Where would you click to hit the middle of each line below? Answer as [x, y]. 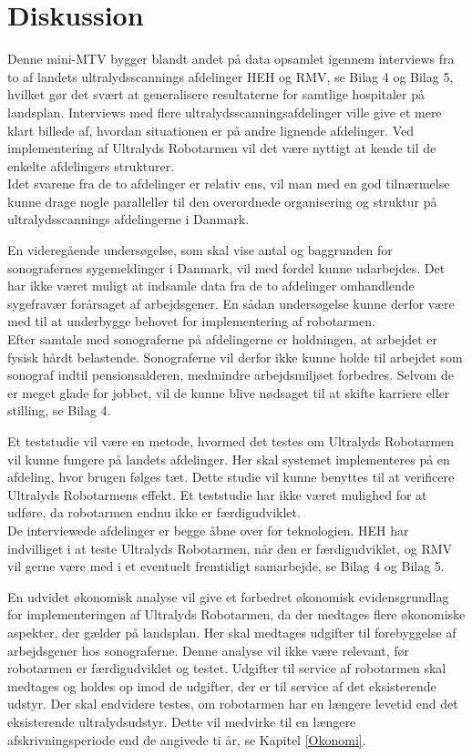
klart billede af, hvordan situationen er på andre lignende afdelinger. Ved [211, 130]
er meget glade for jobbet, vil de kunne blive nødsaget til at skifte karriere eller [229, 392]
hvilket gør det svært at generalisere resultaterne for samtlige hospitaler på [216, 94]
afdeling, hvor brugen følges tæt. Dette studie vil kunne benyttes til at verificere [231, 477]
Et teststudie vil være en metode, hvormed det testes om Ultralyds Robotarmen [231, 441]
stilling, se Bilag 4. [59, 410]
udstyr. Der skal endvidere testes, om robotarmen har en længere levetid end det [233, 704]
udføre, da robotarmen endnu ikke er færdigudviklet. [154, 512]
